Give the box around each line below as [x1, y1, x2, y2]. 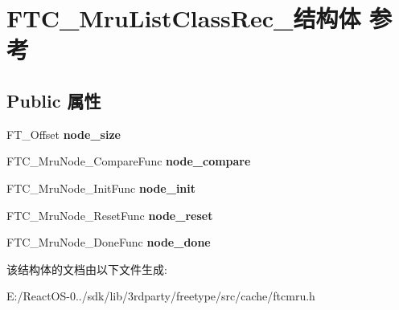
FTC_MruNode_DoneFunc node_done [6, 234, 211, 251]
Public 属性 [6, 88, 101, 112]
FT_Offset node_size [6, 125, 121, 142]
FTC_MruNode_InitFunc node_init [6, 179, 196, 196]
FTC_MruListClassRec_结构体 [6, 2, 361, 35]
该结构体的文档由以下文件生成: [6, 260, 167, 277]
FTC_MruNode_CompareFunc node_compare [6, 153, 251, 169]
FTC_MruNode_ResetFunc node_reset [6, 206, 213, 223]
